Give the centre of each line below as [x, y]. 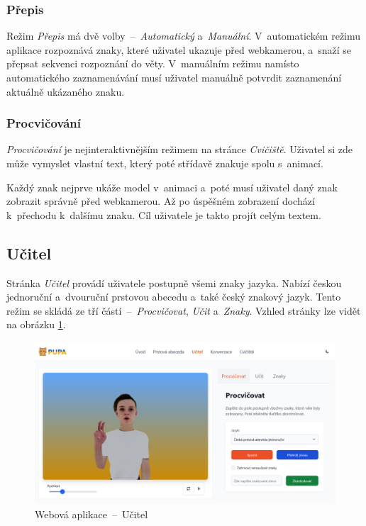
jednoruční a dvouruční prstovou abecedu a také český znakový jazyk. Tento [174, 297]
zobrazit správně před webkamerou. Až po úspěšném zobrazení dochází [161, 201]
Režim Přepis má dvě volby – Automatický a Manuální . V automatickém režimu [184, 36]
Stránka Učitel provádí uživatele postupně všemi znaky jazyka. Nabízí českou [174, 282]
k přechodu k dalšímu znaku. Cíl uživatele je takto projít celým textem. [164, 214]
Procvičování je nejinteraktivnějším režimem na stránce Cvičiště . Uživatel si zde [180, 149]
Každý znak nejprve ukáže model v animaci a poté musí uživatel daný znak [172, 187]
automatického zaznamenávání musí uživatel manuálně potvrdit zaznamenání [174, 77]
